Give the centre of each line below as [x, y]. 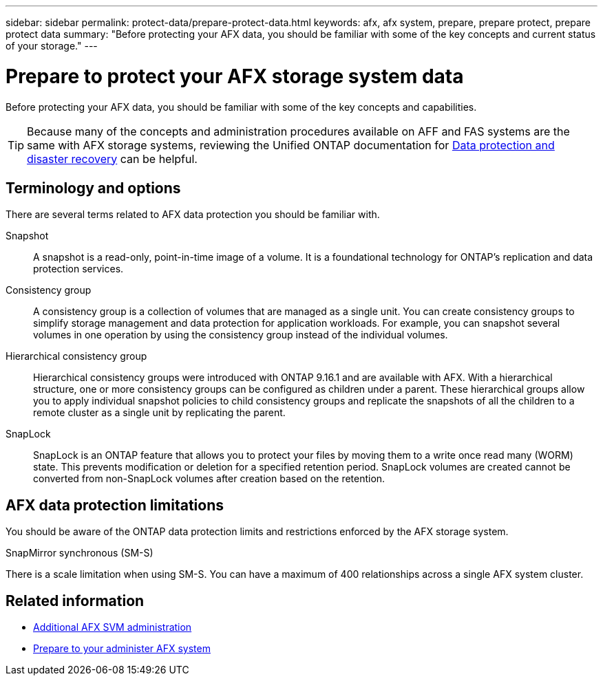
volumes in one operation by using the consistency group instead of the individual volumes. [241, 335]
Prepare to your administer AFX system [122, 649]
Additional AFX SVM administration [113, 627]
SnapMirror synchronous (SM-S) [80, 553]
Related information [75, 601]
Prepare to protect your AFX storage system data [235, 76]
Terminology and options [93, 188]
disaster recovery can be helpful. [112, 159]
